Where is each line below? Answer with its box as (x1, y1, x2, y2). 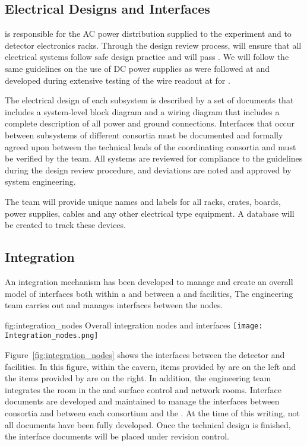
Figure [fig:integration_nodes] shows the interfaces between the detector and (5, 349, 285, 360)
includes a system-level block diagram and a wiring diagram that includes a (5, 105, 280, 118)
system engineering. (5, 175, 76, 188)
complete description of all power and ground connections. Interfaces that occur (5, 117, 295, 129)
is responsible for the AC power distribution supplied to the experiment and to (5, 27, 292, 40)
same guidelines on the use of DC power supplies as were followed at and (5, 62, 270, 74)
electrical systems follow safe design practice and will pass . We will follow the (5, 50, 289, 63)
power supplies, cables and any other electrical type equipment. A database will (5, 207, 295, 219)
